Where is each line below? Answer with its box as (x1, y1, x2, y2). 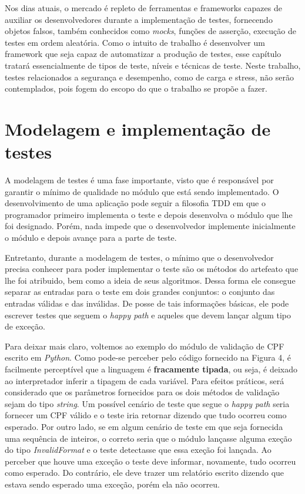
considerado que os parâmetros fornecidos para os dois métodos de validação (5, 386, 280, 398)
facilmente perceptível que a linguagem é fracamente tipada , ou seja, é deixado (5, 362, 298, 375)
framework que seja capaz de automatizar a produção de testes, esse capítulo (5, 48, 281, 60)
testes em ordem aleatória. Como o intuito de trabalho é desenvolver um (5, 36, 265, 48)
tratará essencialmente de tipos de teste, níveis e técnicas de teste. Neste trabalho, (5, 59, 301, 71)
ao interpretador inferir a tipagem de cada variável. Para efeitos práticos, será (5, 374, 284, 387)
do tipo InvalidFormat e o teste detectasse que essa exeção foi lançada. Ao (5, 443, 272, 456)
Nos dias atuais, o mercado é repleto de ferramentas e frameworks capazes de (5, 2, 282, 14)
